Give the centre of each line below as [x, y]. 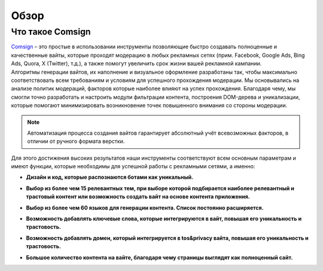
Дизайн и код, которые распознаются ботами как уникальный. [110, 177]
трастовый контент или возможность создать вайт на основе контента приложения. [138, 197]
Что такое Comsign [51, 32]
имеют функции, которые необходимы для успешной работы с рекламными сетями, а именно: [133, 166]
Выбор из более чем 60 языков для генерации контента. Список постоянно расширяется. [145, 208]
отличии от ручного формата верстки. [76, 141]
